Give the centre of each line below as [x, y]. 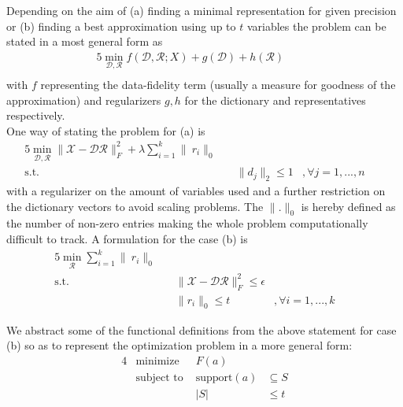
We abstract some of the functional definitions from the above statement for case [201, 329]
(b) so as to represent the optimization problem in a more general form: [179, 345]
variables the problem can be [316, 26]
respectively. [36, 115]
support [214, 377]
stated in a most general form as [85, 41]
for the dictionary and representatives [275, 100]
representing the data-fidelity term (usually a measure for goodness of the [218, 85]
